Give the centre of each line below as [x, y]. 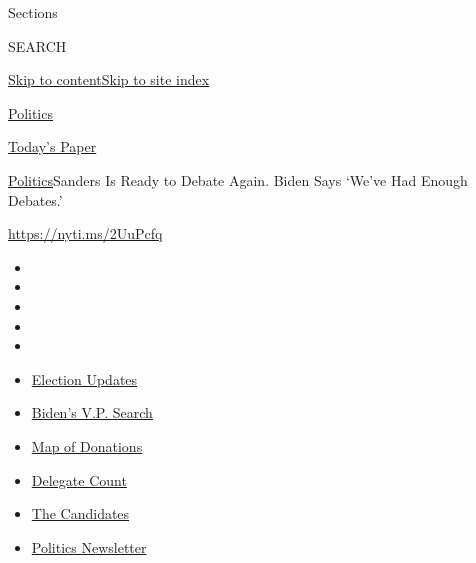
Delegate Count [79, 479]
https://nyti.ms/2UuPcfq [85, 233]
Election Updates [84, 378]
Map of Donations [87, 445]
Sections [33, 12]
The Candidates [80, 513]
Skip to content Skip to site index [109, 79]
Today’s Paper [52, 146]
